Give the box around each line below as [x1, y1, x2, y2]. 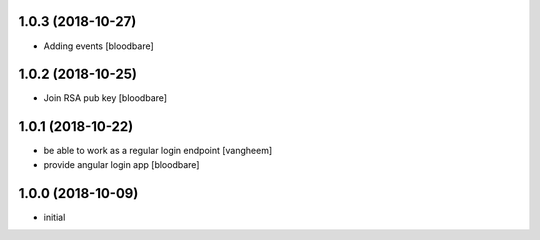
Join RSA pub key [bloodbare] [43, 92, 168, 104]
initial [43, 211, 66, 223]
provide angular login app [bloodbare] [43, 158, 200, 170]
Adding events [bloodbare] [43, 40, 154, 52]
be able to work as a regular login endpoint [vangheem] [43, 145, 273, 157]
